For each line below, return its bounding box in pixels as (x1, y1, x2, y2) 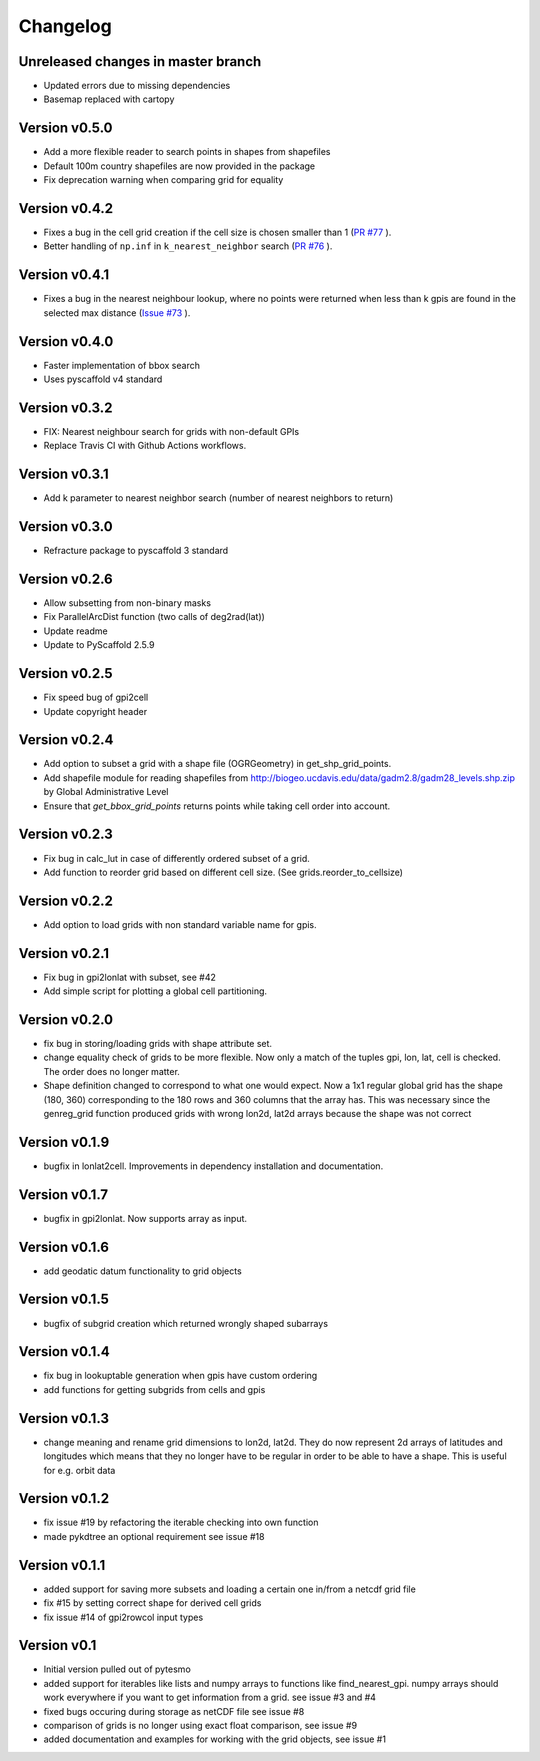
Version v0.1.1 (18, 1556, 106, 1574)
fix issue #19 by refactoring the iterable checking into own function (43, 1516, 319, 1529)
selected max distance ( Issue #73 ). (43, 306, 191, 319)
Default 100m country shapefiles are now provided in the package (43, 160, 316, 172)
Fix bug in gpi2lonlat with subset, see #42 (43, 971, 217, 983)
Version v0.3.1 (18, 466, 109, 483)
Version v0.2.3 (18, 826, 114, 843)
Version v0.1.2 (18, 1490, 110, 1507)
